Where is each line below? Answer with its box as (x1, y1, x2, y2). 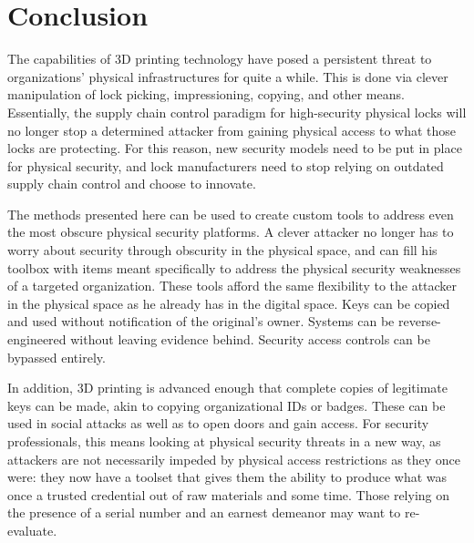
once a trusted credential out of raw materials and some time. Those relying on (7, 485, 450, 504)
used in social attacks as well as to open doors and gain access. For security (7, 414, 429, 433)
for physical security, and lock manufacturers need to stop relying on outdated (7, 156, 444, 175)
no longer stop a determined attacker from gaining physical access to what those (7, 120, 457, 139)
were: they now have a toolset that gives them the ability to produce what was (7, 467, 448, 487)
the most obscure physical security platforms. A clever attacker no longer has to (7, 222, 454, 241)
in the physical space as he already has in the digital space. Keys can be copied (7, 293, 450, 312)
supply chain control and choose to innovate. (7, 174, 256, 193)
